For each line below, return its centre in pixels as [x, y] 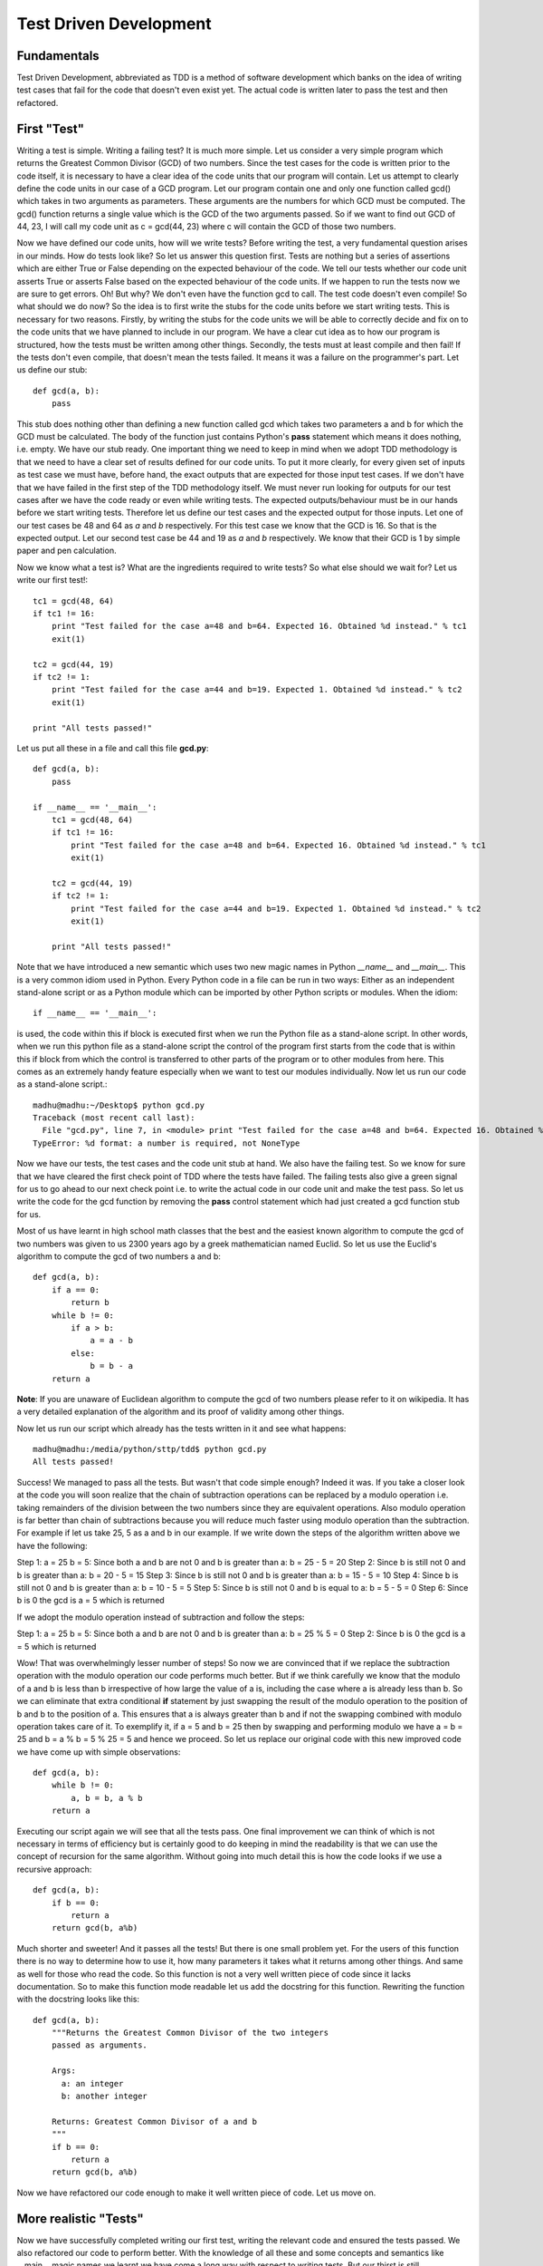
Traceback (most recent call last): [114, 1118]
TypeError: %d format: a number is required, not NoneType [167, 1143]
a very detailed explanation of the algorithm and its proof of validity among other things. [181, 1412]
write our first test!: [52, 580]
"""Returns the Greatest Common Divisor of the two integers [190, 2033]
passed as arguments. [100, 2045]
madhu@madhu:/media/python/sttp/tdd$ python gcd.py [150, 1449]
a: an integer [92, 2083]
